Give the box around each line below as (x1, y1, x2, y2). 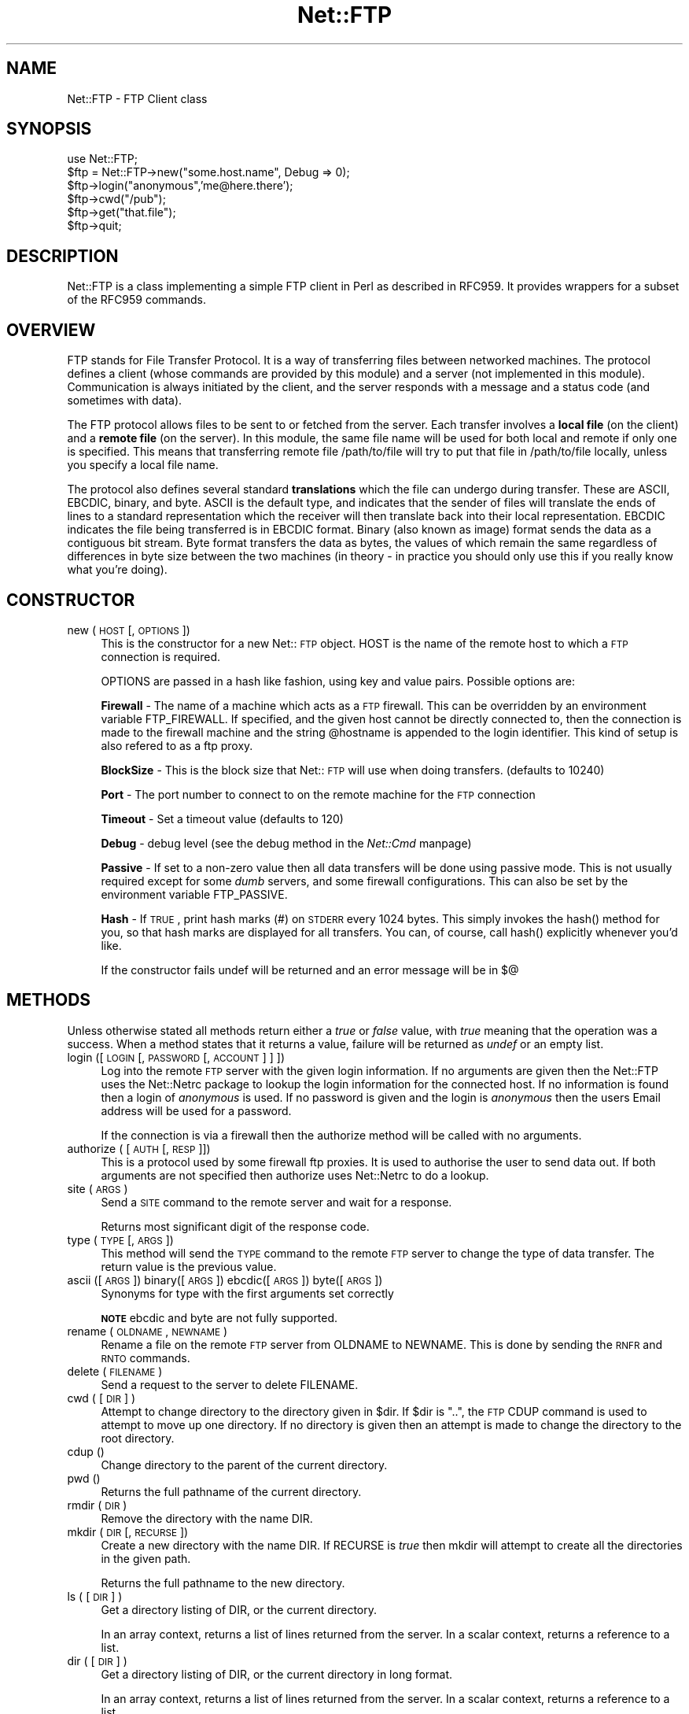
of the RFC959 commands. (67, 293, 207, 307)
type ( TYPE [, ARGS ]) (67, 1232, 174, 1247)
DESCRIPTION (6, 246, 119, 266)
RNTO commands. (101, 1350, 190, 1365)
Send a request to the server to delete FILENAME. (101, 1377, 359, 1391)
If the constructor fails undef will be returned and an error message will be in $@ (101, 962, 519, 977)
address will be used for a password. (101, 1103, 292, 1117)
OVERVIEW (6, 320, 96, 340)
